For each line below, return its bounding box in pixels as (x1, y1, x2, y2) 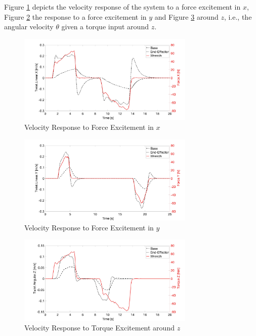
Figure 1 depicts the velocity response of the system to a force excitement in (4, 2, 241, 12)
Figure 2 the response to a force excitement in (4, 11, 147, 22)
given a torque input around (61, 21, 149, 32)
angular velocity (4, 21, 54, 32)
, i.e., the (224, 11, 252, 22)
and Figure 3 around (154, 11, 219, 22)
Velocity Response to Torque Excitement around (24, 322, 175, 333)
